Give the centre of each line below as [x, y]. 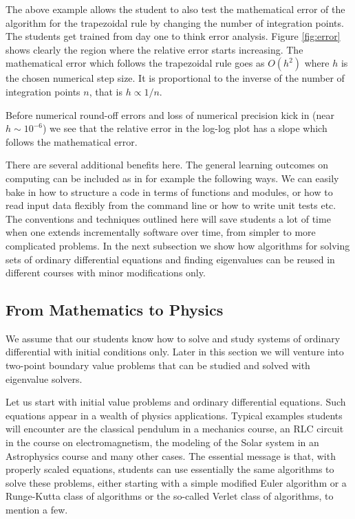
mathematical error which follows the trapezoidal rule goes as [135, 63]
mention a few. [37, 510]
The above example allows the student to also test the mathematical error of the [175, 9]
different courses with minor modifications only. [106, 273]
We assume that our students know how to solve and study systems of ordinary [173, 338]
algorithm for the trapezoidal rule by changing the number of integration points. [175, 22]
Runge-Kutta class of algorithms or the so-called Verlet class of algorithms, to [170, 496]
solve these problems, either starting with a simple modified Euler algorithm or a [176, 482]
